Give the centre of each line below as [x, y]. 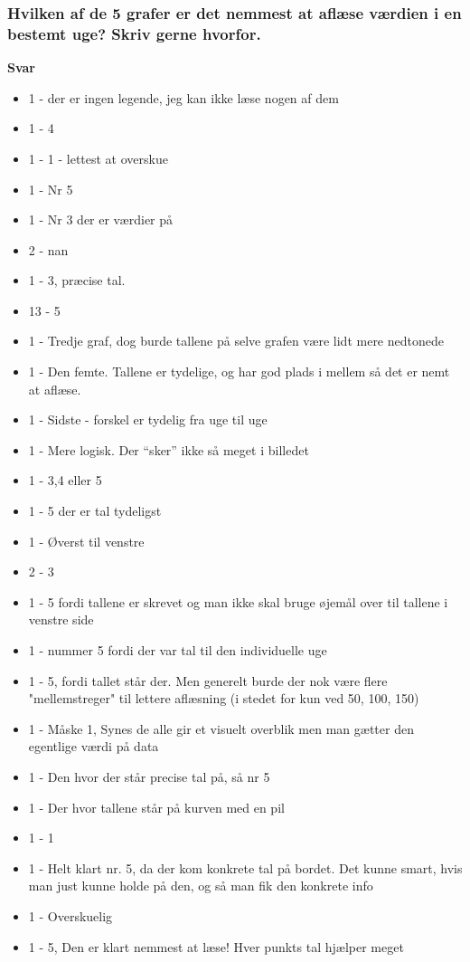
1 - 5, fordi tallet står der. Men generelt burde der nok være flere [208, 680]
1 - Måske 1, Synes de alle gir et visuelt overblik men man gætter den [221, 728]
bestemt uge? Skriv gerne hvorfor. [134, 33]
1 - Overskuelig [70, 915]
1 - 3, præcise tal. [77, 280]
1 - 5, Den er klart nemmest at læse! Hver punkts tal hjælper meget [216, 946]
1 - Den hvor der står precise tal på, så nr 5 [149, 776]
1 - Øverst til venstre [86, 541]
